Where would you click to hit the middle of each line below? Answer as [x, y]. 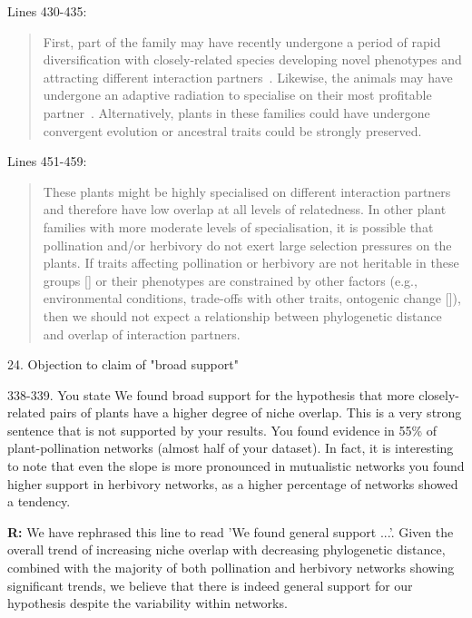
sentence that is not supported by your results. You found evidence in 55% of [222, 430]
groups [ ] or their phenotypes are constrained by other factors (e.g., [230, 280]
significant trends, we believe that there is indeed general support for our [210, 585]
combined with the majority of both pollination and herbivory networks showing [231, 568]
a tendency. [39, 501]
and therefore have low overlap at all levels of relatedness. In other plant [245, 209]
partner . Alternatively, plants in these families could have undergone [236, 112]
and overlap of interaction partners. [142, 334]
